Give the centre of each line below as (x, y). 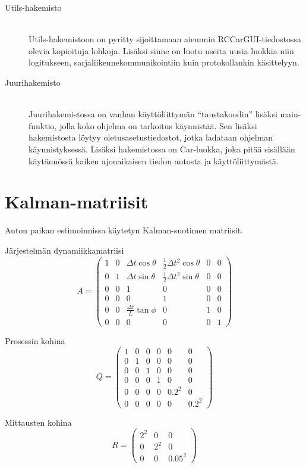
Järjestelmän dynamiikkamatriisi (64, 250)
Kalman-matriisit (77, 202)
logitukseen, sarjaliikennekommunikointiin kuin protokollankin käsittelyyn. (164, 62)
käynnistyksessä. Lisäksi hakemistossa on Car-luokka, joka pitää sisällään (162, 149)
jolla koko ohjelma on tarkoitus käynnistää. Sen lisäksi (158, 125)
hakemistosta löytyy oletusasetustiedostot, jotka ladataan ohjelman (151, 137)
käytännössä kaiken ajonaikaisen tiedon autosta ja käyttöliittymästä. (154, 160)
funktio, (43, 125)
